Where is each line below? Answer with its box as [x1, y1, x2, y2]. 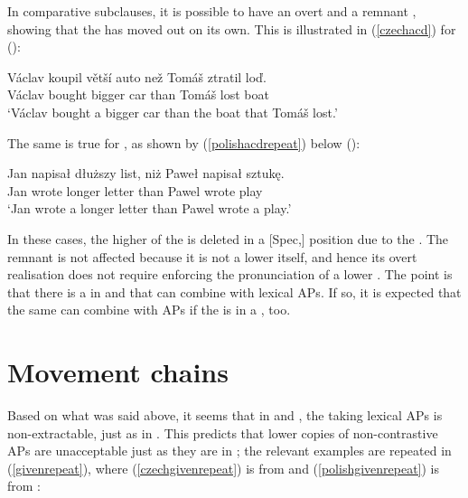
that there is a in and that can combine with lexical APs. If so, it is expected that [7, 282, 462, 301]
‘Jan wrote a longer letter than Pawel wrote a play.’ [7, 199, 292, 218]
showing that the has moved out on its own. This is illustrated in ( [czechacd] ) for [7, 19, 456, 38]
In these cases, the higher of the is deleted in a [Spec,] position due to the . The [7, 229, 449, 248]
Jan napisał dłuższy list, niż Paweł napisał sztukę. [7, 164, 285, 183]
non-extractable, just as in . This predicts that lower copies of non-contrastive [7, 423, 438, 442]
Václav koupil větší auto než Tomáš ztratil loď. [7, 67, 267, 86]
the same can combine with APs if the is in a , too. [7, 300, 291, 319]
